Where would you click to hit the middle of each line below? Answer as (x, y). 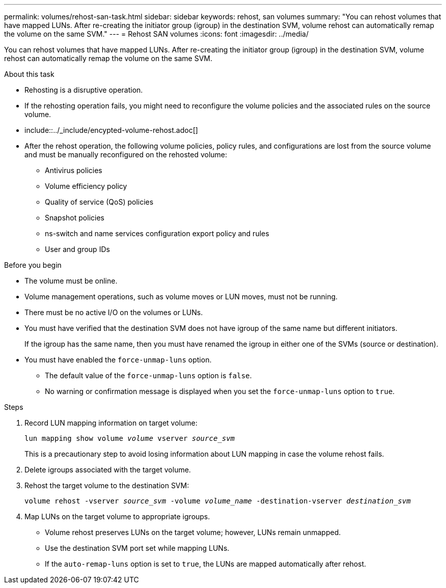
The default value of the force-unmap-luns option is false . (148, 375)
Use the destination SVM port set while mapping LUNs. (137, 548)
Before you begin (33, 265)
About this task (29, 74)
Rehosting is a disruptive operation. (84, 90)
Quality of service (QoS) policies (99, 202)
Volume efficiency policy (86, 186)
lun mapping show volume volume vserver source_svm (130, 438)
